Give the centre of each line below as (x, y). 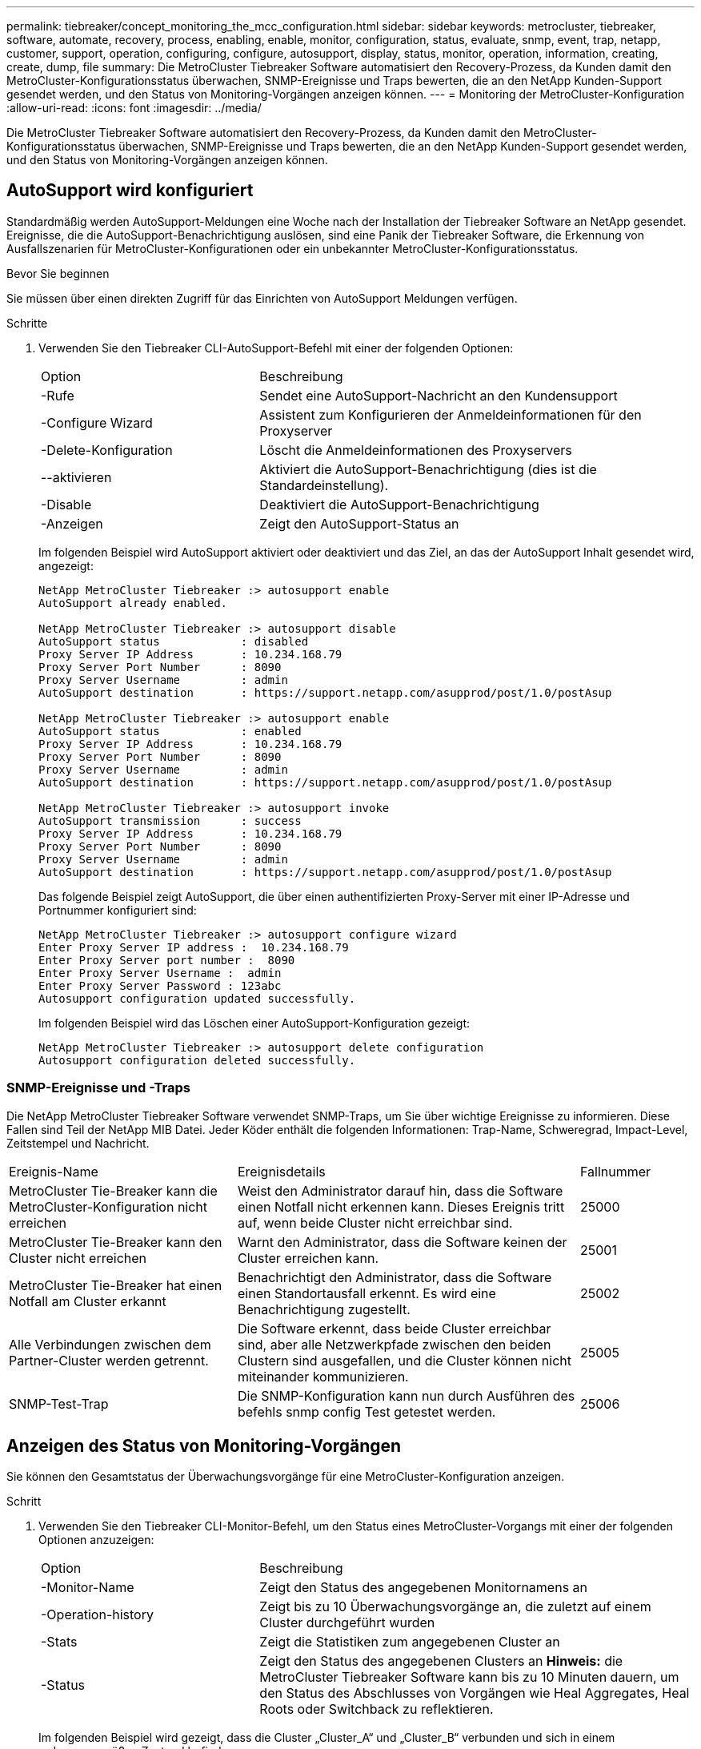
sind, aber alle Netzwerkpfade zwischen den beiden (394, 1344)
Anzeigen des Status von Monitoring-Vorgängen (204, 1446)
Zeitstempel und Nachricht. (78, 1143)
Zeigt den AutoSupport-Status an (359, 523)
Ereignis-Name (54, 1171)
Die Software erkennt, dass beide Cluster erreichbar (394, 1328)
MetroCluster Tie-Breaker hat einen (116, 1285)
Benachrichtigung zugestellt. (324, 1309)
